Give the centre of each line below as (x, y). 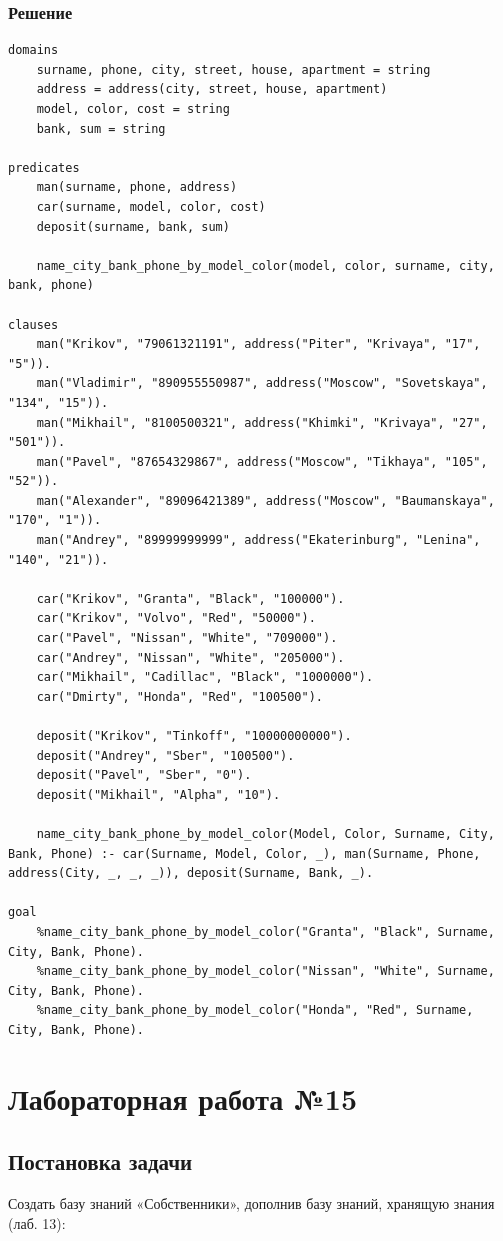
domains (33, 50)
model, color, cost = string (133, 109)
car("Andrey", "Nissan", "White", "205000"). (190, 657)
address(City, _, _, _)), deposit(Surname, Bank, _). (191, 873)
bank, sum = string (101, 128)
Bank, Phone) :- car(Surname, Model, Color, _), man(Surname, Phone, (244, 853)
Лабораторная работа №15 (183, 1097)
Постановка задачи (100, 1161)
